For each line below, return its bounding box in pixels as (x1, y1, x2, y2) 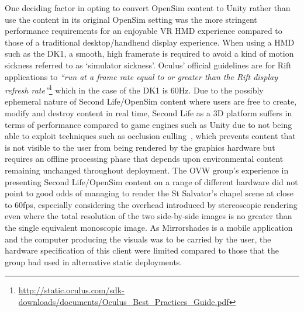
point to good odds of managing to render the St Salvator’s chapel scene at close (5, 187, 293, 199)
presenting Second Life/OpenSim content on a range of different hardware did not (5, 175, 298, 188)
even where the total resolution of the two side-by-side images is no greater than (5, 210, 292, 222)
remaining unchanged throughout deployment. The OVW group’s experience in (5, 164, 289, 176)
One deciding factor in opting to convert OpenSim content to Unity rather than (5, 2, 291, 13)
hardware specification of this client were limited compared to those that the (5, 244, 279, 256)
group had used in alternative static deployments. (5, 255, 182, 268)
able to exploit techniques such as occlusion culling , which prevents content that (5, 130, 296, 142)
